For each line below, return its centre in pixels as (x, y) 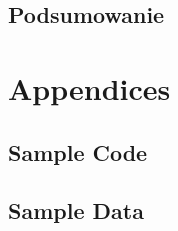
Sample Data (76, 210)
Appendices (89, 87)
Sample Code (78, 151)
